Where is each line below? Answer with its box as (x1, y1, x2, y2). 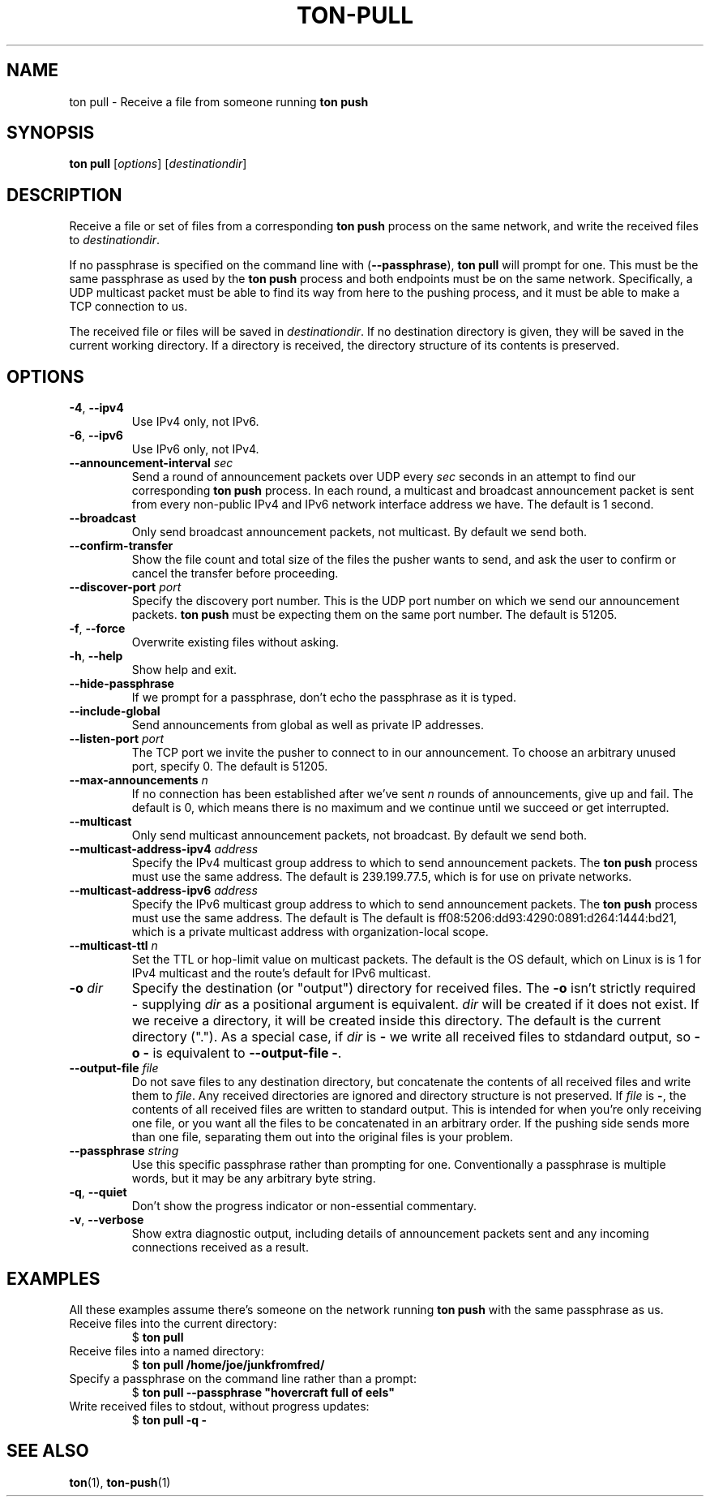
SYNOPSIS (6, 122, 95, 144)
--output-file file (69, 1061, 159, 1076)
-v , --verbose (69, 1213, 144, 1227)
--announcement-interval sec (69, 456, 233, 470)
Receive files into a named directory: (69, 1343, 264, 1358)
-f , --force (69, 621, 126, 636)
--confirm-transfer (69, 539, 173, 553)
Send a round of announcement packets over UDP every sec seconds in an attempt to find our (131, 470, 636, 484)
